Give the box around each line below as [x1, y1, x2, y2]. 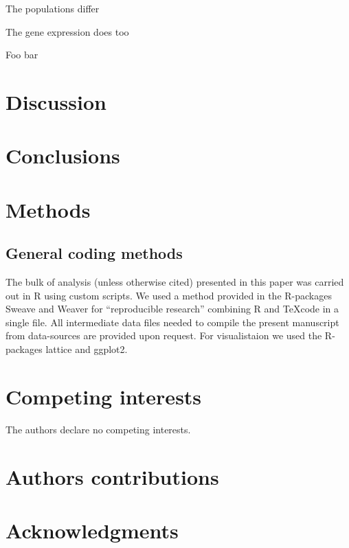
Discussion [5, 87, 106, 115]
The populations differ [5, 1, 100, 15]
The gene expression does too [5, 24, 129, 38]
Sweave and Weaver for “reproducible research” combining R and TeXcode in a [5, 301, 339, 316]
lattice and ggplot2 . [45, 342, 128, 356]
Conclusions [5, 141, 120, 170]
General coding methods [5, 242, 183, 264]
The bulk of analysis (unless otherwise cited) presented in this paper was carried [5, 275, 344, 289]
